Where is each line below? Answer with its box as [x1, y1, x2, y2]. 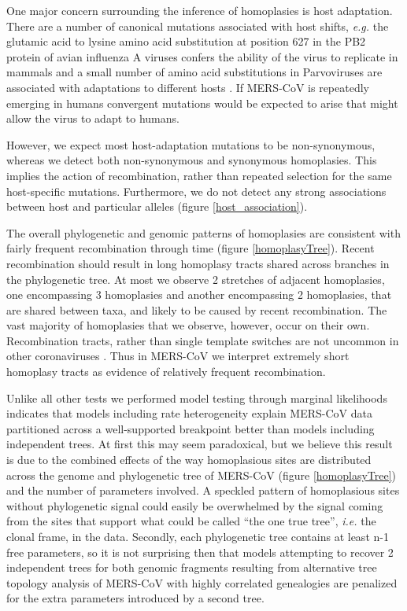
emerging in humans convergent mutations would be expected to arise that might [6, 94, 398, 111]
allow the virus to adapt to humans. [6, 110, 179, 127]
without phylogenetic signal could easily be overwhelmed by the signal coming [6, 497, 383, 513]
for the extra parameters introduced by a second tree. [6, 590, 265, 606]
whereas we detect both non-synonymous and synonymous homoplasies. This [6, 152, 377, 168]
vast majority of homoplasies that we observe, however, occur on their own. [6, 317, 370, 333]
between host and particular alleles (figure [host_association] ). [6, 198, 308, 215]
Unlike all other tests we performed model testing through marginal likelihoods [6, 389, 387, 406]
